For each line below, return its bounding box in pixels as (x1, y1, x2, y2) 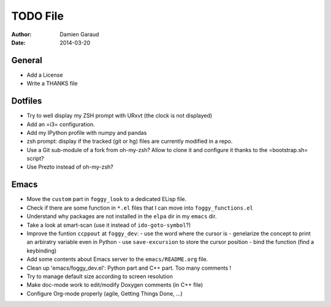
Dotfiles (11, 96, 42, 107)
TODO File (11, 9, 64, 23)
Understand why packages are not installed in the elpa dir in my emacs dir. (26, 213, 217, 220)
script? (26, 155, 44, 162)
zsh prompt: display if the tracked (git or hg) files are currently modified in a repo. (26, 138, 233, 145)
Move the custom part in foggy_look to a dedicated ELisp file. (26, 195, 187, 203)
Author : (11, 31, 32, 38)
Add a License (26, 71, 63, 78)
